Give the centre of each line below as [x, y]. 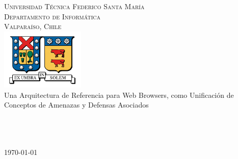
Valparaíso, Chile [33, 26]
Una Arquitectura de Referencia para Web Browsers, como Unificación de [119, 95]
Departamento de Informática [52, 16]
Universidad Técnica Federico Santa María [74, 6]
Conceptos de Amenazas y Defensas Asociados [76, 105]
